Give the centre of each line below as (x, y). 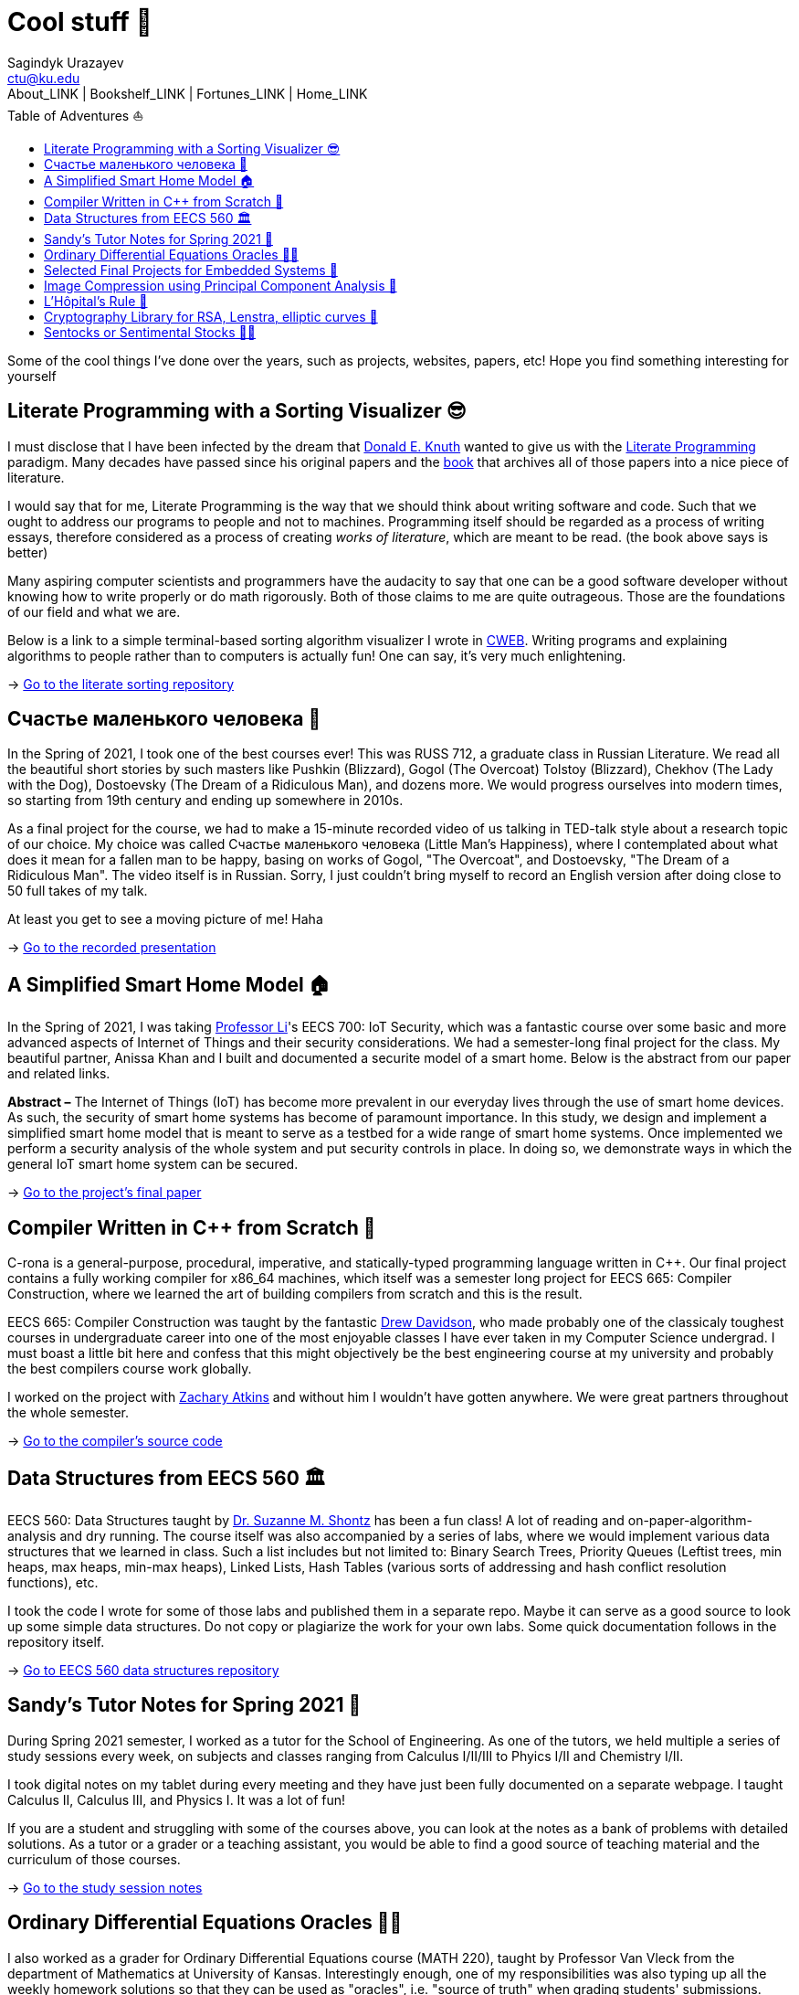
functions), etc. (53, 1582)
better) (28, 552)
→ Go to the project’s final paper (105, 1193)
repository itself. (56, 1641)
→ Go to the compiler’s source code (115, 1441)
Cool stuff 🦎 (80, 22)
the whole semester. (68, 1413)
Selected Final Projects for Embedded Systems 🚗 (191, 270)
